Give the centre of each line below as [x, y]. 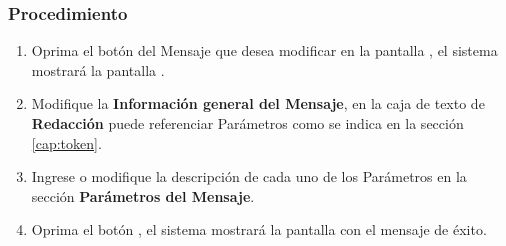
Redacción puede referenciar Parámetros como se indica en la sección [247, 123]
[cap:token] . [66, 142]
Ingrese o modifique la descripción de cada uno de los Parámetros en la [249, 176]
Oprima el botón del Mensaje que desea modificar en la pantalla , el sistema [264, 50]
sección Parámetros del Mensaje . [143, 195]
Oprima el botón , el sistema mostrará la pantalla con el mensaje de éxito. [259, 229]
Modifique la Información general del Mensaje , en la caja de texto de [258, 103]
